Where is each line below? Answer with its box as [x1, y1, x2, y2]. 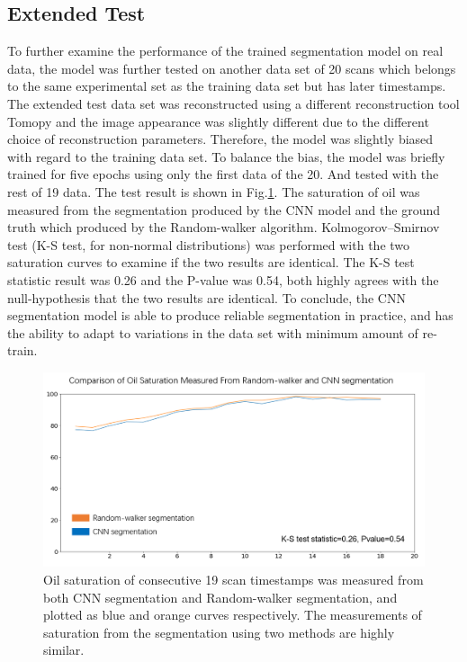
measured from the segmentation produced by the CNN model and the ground [7, 200, 440, 219]
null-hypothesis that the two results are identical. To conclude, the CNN [7, 288, 406, 307]
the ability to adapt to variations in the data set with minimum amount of [7, 323, 418, 342]
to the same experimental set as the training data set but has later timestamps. [7, 76, 446, 95]
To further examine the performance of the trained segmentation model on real [7, 41, 444, 60]
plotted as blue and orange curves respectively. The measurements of [43, 605, 422, 624]
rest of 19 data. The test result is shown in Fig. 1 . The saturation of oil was [7, 182, 420, 201]
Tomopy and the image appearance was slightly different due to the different [7, 112, 429, 130]
